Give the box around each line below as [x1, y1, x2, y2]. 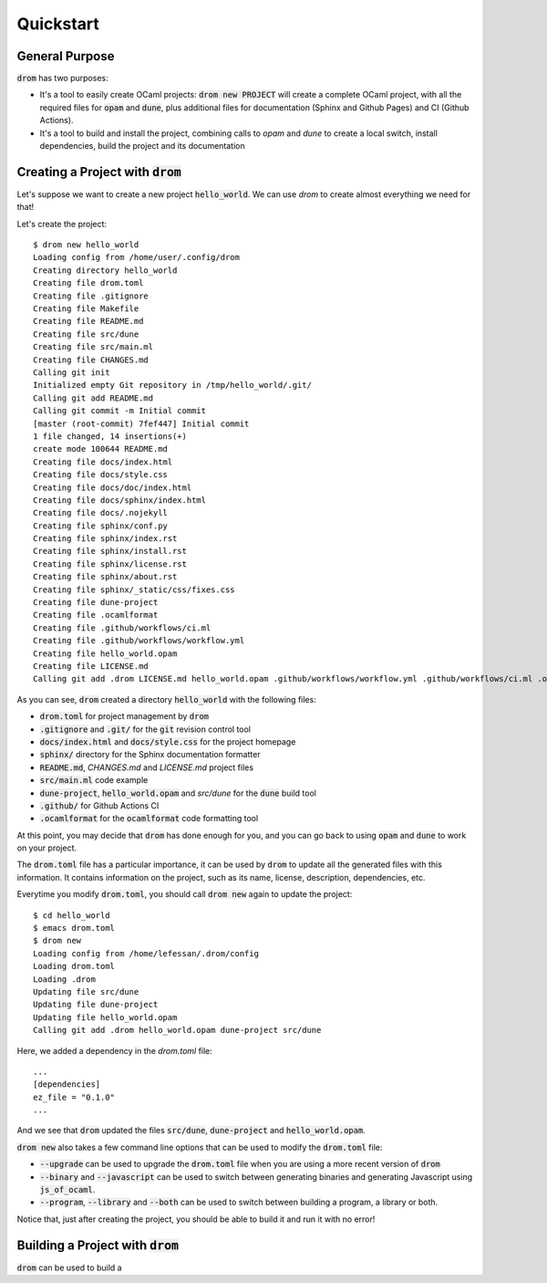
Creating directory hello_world [33, 265, 178, 276]
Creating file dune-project [33, 598, 159, 608]
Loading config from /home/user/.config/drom [33, 252, 241, 263]
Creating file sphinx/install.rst [33, 546, 187, 557]
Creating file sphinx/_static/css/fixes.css [33, 584, 236, 595]
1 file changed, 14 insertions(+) [33, 431, 187, 442]
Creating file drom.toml [33, 278, 144, 288]
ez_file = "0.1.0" [33, 1091, 116, 1102]
